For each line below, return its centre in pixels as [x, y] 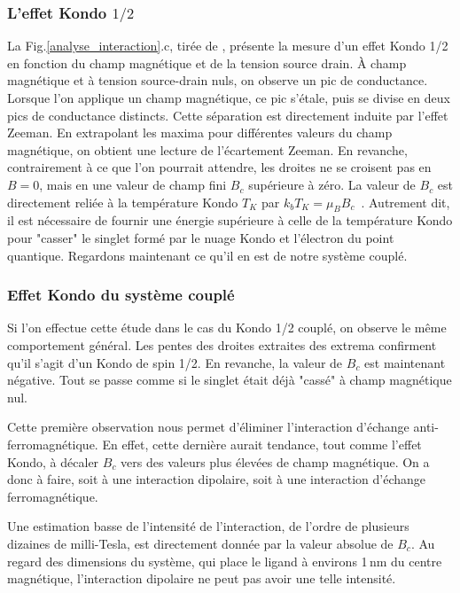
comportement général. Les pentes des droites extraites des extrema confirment [222, 345]
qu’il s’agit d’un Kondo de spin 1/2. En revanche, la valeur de [175, 362]
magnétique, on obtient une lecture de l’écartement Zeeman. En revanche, [207, 149]
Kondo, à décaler [53, 461]
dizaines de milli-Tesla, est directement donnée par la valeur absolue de [200, 543]
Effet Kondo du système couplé [121, 295]
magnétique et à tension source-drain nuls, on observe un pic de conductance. [218, 80]
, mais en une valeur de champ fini [133, 185]
